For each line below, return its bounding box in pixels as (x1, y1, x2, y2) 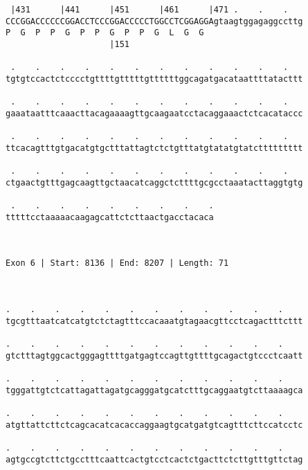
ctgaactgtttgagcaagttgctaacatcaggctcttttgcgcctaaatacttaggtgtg (6, 177, 303, 188)
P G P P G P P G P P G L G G (6, 28, 204, 38)
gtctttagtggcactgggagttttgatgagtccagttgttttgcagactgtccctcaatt (6, 350, 303, 361)
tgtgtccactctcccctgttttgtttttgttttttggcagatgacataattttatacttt (6, 73, 303, 84)
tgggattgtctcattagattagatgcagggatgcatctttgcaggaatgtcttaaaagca (6, 385, 303, 395)
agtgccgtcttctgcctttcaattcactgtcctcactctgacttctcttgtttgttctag (6, 454, 303, 464)
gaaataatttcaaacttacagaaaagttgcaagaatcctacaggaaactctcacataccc (6, 108, 303, 118)
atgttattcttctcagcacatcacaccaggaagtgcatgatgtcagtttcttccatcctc (6, 419, 303, 430)
